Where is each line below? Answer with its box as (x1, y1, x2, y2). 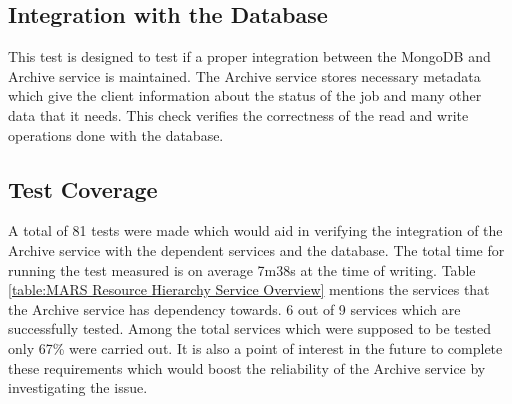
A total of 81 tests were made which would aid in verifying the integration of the (8, 220, 503, 241)
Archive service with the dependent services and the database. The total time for (8, 239, 505, 260)
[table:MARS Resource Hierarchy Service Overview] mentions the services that (8, 279, 490, 300)
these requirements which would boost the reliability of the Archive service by (8, 357, 486, 378)
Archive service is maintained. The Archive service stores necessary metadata (8, 65, 481, 86)
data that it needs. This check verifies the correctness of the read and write (8, 104, 469, 125)
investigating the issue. (8, 377, 148, 398)
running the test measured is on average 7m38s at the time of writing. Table (8, 259, 476, 280)
